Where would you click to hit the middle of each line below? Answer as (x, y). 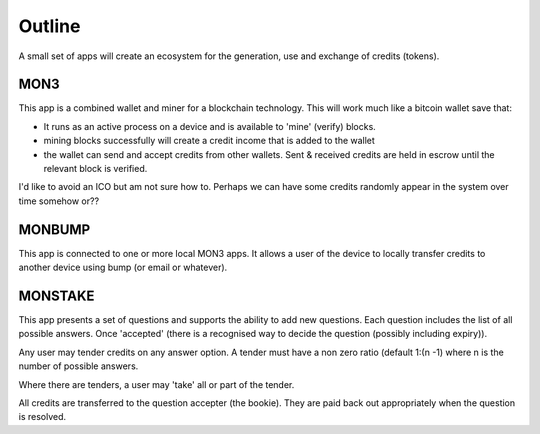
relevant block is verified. (95, 169)
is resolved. (42, 417)
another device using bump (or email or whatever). (123, 267)
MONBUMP (54, 229)
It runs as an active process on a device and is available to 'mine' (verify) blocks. (210, 126)
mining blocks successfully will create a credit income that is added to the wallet (209, 141)
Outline (49, 26)
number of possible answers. (78, 366)
